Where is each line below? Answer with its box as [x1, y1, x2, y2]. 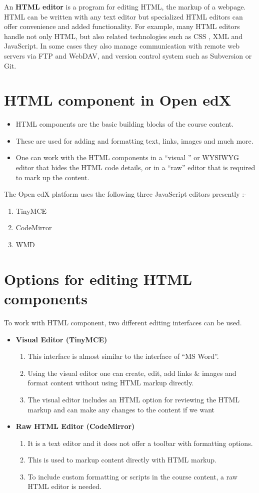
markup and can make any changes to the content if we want [27, 404, 215, 414]
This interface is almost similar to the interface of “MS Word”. [27, 351, 219, 361]
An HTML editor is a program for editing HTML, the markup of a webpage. [4, 2, 246, 12]
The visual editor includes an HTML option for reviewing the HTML [27, 394, 239, 404]
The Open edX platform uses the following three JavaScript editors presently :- [4, 189, 246, 199]
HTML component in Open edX [4, 90, 231, 110]
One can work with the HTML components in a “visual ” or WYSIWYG [15, 152, 239, 163]
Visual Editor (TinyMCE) [15, 334, 107, 344]
